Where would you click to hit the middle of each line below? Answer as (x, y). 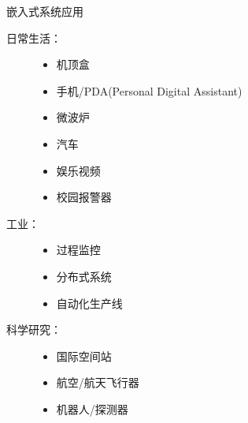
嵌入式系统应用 (45, 11)
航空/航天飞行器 (98, 382)
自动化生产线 (89, 303)
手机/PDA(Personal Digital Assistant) (149, 90)
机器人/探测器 (92, 408)
